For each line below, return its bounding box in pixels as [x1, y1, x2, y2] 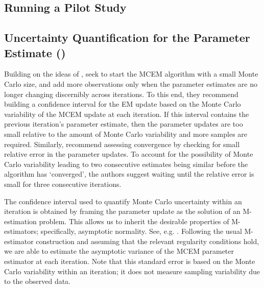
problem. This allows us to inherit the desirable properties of [39, 215, 229, 226]
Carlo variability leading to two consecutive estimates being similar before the [4, 158, 248, 169]
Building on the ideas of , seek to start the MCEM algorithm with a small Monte [4, 68, 258, 79]
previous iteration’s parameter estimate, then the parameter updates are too [4, 118, 243, 129]
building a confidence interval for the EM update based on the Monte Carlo [4, 99, 241, 109]
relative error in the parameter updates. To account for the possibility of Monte [4, 149, 253, 159]
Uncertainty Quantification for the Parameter [4, 30, 250, 45]
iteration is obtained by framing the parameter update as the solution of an [4, 206, 241, 217]
